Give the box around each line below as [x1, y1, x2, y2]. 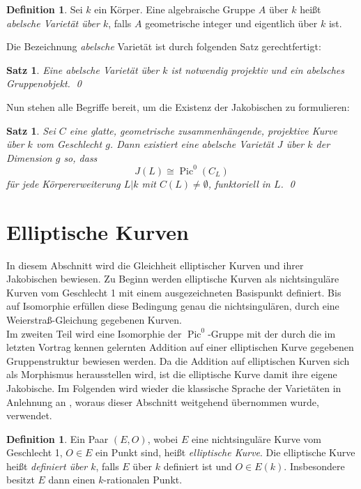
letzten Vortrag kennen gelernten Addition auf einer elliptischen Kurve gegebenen [6, 340, 354, 354]
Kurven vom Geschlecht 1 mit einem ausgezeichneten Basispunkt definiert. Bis [6, 285, 341, 299]
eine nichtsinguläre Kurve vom [191, 431, 321, 446]
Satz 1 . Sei [6, 123, 56, 137]
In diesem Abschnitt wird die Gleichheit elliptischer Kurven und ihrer [6, 257, 304, 272]
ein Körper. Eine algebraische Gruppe [94, 2, 256, 16]
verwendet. [6, 408, 52, 423]
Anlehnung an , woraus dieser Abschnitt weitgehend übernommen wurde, [6, 394, 319, 409]
